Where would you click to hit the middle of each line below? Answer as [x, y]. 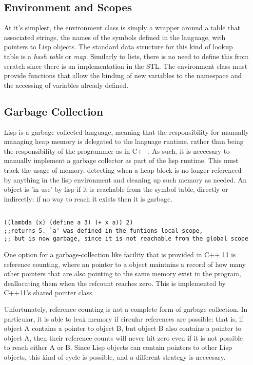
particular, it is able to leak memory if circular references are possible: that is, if [124, 318]
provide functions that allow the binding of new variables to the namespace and [123, 75]
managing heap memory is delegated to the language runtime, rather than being [124, 141]
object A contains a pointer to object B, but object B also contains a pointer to [123, 328]
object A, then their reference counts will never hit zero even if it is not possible [124, 337]
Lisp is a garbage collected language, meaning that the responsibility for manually [126, 132]
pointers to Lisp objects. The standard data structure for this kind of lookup [118, 47]
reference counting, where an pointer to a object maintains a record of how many [125, 264]
